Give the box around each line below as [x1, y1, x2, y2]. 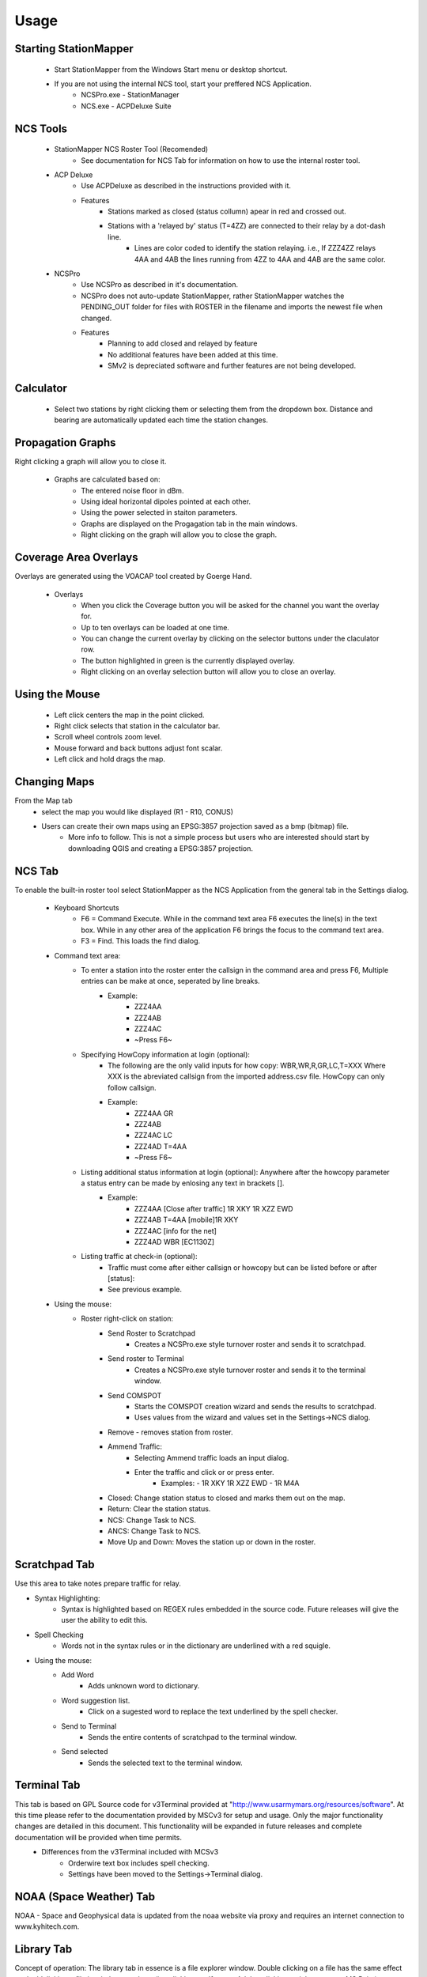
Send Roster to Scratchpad [108, 1329, 196, 1338]
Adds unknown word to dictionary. [88, 1681, 200, 1691]
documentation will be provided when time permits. [14, 1832, 182, 1842]
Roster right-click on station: [81, 1314, 174, 1324]
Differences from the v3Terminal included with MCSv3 [41, 1847, 219, 1857]
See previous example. [108, 1285, 182, 1295]
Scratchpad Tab [14, 1558, 95, 1571]
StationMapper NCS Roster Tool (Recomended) [54, 145, 209, 154]
